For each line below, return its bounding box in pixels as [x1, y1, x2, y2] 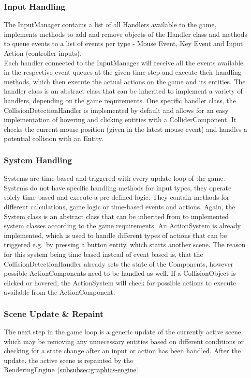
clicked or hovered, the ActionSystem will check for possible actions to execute [4, 277, 236, 287]
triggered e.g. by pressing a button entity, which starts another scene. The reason [4, 239, 246, 250]
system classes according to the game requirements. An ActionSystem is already [4, 220, 241, 231]
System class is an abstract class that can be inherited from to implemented [4, 211, 229, 221]
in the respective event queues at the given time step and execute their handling [4, 67, 242, 77]
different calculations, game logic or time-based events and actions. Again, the [4, 201, 235, 211]
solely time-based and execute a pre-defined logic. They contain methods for [4, 192, 230, 202]
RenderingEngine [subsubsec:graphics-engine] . [4, 364, 140, 375]
